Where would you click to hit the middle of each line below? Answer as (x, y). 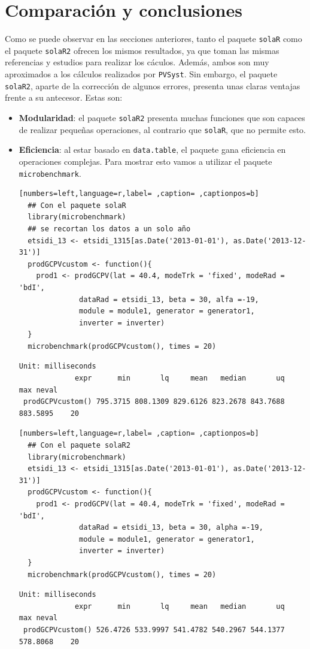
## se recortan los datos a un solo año (109, 229)
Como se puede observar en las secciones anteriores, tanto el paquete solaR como (154, 39)
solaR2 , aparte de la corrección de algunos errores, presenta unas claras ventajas (153, 85)
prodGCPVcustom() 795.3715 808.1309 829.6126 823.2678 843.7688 (154, 402)
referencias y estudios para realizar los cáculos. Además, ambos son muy (137, 62)
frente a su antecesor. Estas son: (64, 97)
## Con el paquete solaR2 (79, 446)
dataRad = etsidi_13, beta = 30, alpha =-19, (171, 528)
